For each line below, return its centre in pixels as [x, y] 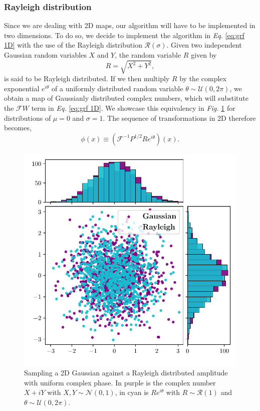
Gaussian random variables [45, 55]
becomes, [18, 128]
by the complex [203, 78]
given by [204, 55]
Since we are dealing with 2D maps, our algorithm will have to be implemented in [130, 25]
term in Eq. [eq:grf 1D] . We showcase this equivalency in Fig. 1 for [133, 108]
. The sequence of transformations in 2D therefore [179, 118]
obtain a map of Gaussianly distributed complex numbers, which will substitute [126, 98]
